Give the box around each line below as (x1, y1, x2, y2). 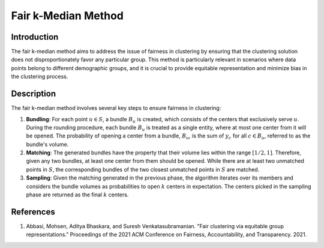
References (11, 207, 55, 217)
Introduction (11, 32, 59, 42)
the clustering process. (11, 73, 68, 80)
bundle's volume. (26, 141, 69, 148)
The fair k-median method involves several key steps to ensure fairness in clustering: (11, 104, 221, 112)
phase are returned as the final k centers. (26, 191, 129, 198)
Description (11, 89, 56, 99)
